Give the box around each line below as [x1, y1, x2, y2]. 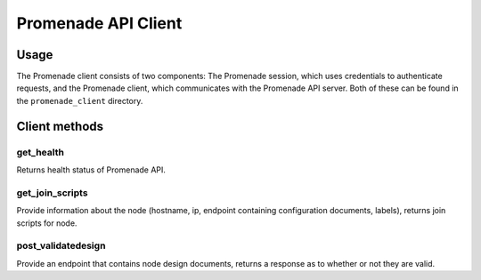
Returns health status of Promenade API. [16, 164, 167, 175]
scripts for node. [16, 218, 77, 228]
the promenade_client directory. [16, 95, 143, 106]
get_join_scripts [16, 187, 88, 199]
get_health [16, 146, 64, 158]
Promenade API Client [16, 13, 183, 33]
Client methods [16, 118, 104, 133]
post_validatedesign [16, 240, 106, 252]
